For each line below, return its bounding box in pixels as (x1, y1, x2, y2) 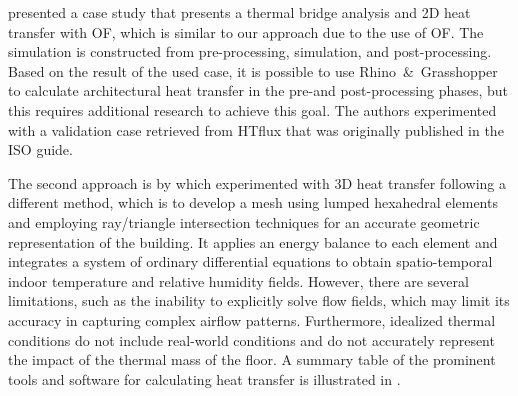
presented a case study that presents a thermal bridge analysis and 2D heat (8, 2, 471, 22)
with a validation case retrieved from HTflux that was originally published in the (8, 119, 504, 140)
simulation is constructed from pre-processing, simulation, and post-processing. (8, 41, 492, 62)
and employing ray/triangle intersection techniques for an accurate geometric (8, 211, 480, 232)
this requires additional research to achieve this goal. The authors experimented (8, 99, 497, 120)
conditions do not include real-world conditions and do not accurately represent (8, 329, 495, 350)
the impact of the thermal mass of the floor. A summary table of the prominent (8, 349, 496, 370)
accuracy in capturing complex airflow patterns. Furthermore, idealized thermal (8, 309, 496, 330)
